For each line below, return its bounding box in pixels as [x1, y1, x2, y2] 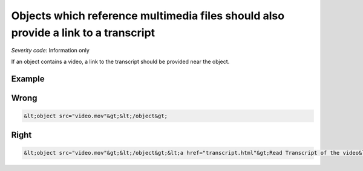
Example [11, 73, 45, 84]
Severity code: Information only [11, 47, 90, 54]
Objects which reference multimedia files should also [11, 9, 284, 22]
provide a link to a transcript [11, 26, 155, 39]
